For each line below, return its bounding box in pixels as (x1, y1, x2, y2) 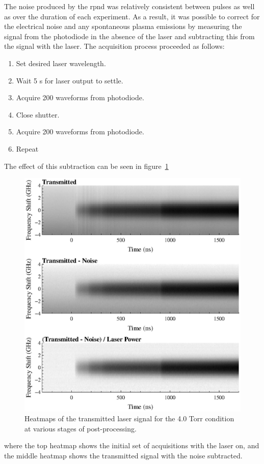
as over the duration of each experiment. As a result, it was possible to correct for (4, 11, 260, 21)
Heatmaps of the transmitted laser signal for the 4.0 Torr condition (24, 413, 234, 424)
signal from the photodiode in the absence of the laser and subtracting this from (4, 31, 255, 41)
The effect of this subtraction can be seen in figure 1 (4, 160, 169, 171)
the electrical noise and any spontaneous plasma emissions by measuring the (4, 21, 242, 32)
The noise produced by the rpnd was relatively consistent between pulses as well (4, 1, 255, 11)
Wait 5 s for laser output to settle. (16, 75, 123, 85)
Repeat (16, 143, 39, 154)
